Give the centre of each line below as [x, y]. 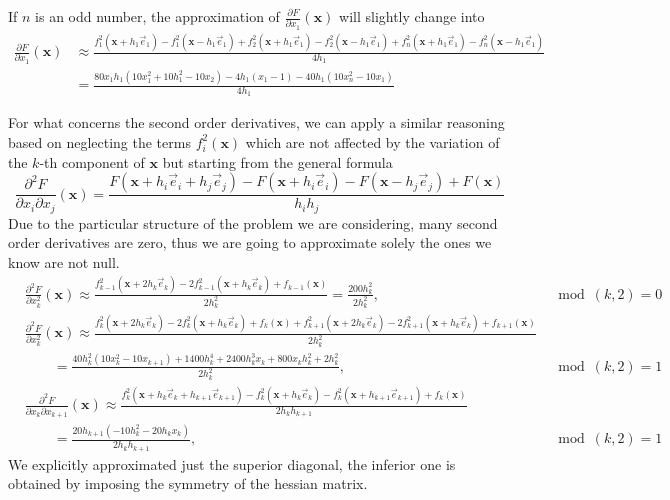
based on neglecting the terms [99, 141]
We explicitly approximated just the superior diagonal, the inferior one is [232, 463]
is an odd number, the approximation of [157, 16]
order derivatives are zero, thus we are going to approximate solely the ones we [250, 242]
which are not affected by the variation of [372, 141]
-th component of [92, 161]
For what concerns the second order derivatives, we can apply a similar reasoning [256, 122]
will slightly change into [412, 16]
